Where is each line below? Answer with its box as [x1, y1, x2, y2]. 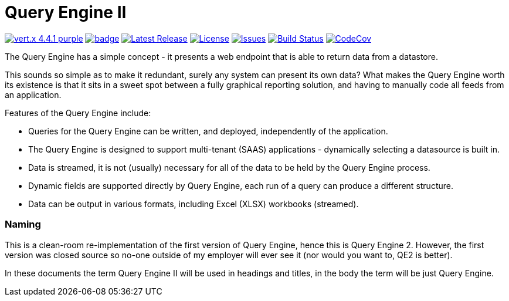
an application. [5, 89, 62, 100]
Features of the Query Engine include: [5, 107, 151, 118]
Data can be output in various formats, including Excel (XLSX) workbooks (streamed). [28, 198, 359, 209]
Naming [5, 218, 41, 231]
